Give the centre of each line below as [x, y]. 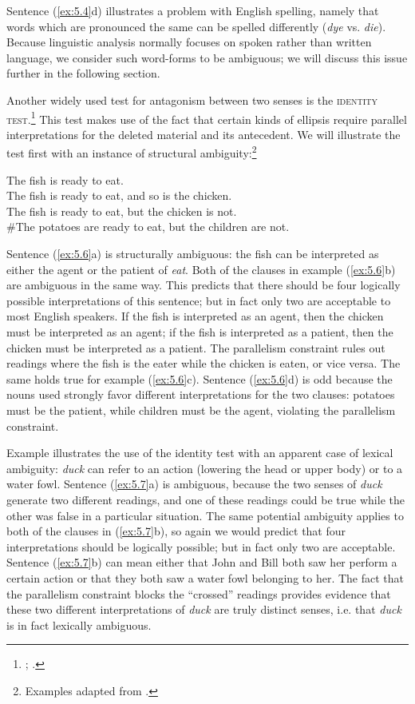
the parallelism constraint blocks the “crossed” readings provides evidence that [199, 593]
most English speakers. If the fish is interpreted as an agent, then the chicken [195, 316]
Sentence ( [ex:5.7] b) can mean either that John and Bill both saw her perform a [202, 562]
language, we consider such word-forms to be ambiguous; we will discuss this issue [207, 57]
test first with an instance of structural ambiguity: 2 [132, 152]
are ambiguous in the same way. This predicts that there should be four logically [204, 285]
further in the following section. [83, 73]
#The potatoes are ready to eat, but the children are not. [148, 227]
